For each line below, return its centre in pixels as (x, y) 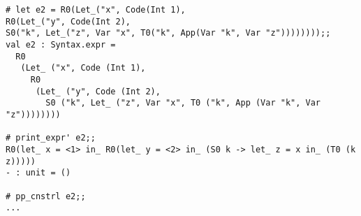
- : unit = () (38, 173)
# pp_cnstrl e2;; (46, 196)
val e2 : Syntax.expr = (61, 44)
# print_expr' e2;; (51, 138)
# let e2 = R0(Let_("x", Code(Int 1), (96, 10)
